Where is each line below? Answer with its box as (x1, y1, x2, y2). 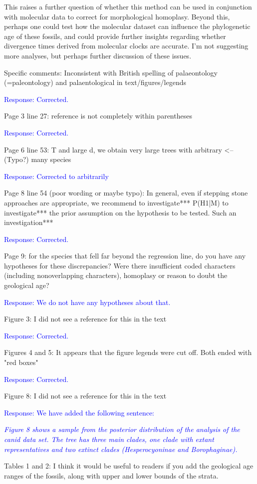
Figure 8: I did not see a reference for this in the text (4, 390, 167, 401)
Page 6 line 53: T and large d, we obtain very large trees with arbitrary (4, 144, 222, 154)
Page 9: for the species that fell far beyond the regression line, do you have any (4, 250, 246, 261)
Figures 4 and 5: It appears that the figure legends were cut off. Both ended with (4, 347, 252, 357)
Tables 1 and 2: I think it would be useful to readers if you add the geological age (4, 460, 254, 471)
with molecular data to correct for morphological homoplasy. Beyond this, (4, 11, 230, 21)
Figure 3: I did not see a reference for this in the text (4, 313, 167, 324)
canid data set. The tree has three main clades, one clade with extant (4, 434, 214, 444)
